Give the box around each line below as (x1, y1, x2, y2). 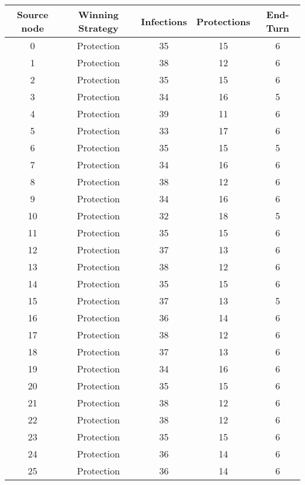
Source (16, 8, 49, 21)
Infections (141, 14, 187, 28)
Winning (78, 8, 119, 21)
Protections (196, 14, 250, 28)
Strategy (78, 21, 118, 35)
